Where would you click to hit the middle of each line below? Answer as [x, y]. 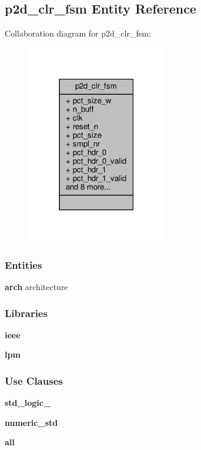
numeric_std [31, 422]
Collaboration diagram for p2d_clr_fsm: [78, 33]
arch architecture [36, 287]
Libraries [26, 313]
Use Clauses [34, 380]
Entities [24, 264]
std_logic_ [28, 403]
